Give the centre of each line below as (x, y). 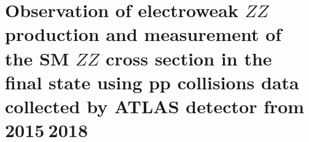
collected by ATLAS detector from (155, 106)
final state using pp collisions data (152, 82)
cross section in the (189, 58)
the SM (37, 58)
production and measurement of (143, 34)
